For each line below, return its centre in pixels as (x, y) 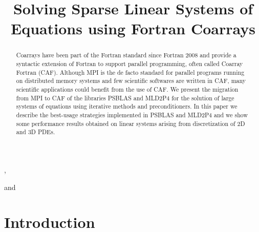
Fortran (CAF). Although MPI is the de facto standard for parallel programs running (130, 72)
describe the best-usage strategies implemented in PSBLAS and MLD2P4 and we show (132, 114)
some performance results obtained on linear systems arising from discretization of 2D (131, 123)
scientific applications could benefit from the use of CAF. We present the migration (127, 89)
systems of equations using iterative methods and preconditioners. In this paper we (127, 106)
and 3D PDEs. (36, 132)
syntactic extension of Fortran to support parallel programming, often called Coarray (129, 64)
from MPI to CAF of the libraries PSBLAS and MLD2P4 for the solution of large (125, 98)
